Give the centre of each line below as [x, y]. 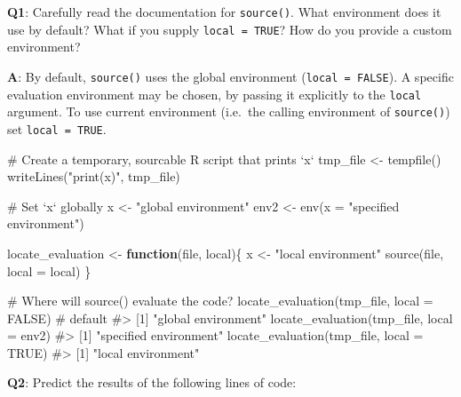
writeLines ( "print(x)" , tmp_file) [94, 176]
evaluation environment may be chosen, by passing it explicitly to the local [215, 94]
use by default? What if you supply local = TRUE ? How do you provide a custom [230, 29]
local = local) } [49, 270]
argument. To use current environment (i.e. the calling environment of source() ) [229, 111]
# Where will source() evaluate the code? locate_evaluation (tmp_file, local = [220, 301]
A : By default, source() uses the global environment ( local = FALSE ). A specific [230, 76]
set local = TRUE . [57, 128]
